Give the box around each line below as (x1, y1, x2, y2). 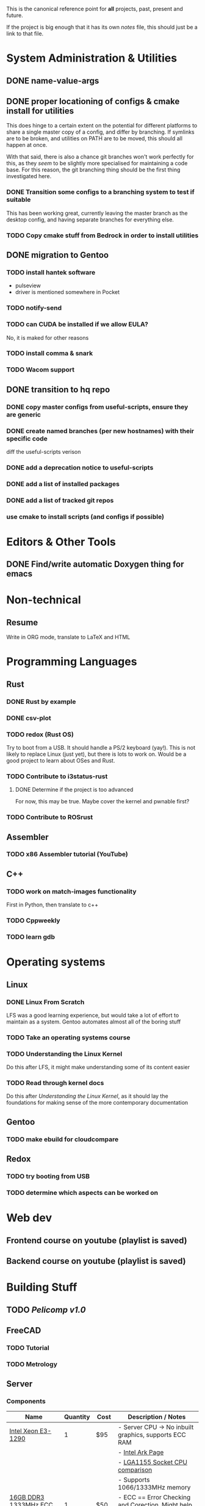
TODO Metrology (6, 1360, 58, 1368)
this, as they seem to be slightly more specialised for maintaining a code (6, 160, 188, 167)
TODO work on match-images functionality (6, 887, 137, 895)
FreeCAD (6, 1325, 41, 1335)
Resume (6, 617, 38, 628)
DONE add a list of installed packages (6, 479, 120, 488)
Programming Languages (6, 655, 137, 669)
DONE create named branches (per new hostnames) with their (6, 426, 194, 435)
